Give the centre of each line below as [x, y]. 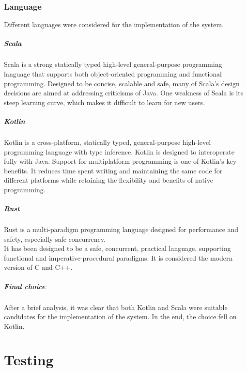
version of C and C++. [38, 267]
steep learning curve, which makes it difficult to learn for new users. [105, 102]
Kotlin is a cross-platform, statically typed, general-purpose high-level [108, 142]
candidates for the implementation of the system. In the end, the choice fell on [120, 317]
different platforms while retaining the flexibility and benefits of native [108, 180]
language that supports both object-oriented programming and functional [113, 73]
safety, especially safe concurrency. [55, 239]
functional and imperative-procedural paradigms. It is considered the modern [118, 257]
